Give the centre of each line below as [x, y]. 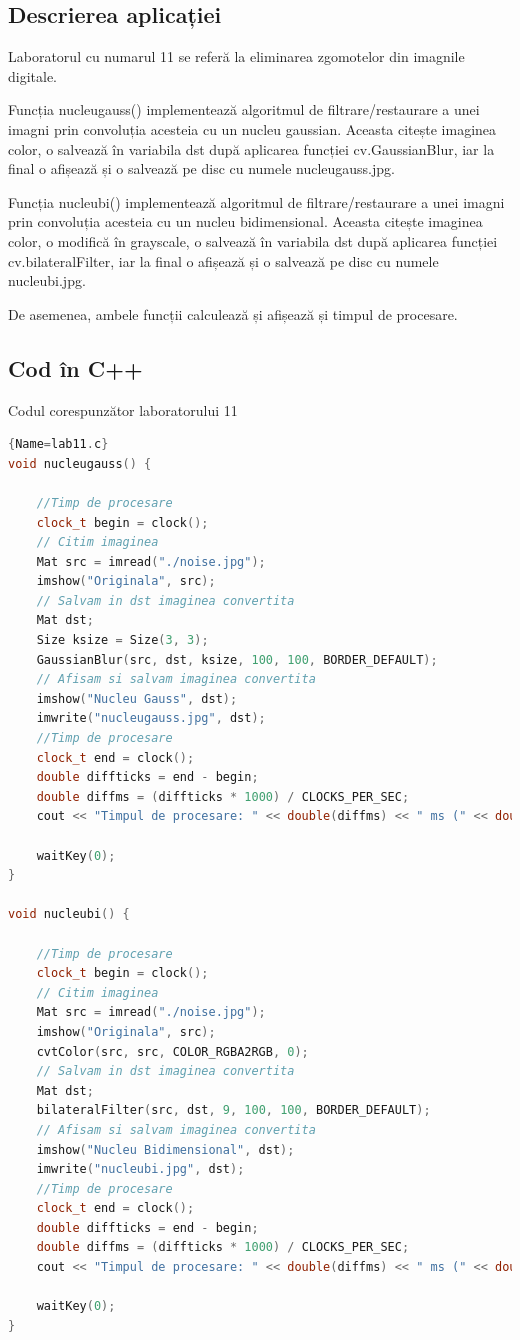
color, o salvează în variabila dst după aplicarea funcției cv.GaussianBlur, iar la [251, 148]
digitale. [33, 75]
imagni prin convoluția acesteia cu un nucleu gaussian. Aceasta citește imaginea [252, 128]
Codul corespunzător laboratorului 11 [123, 409]
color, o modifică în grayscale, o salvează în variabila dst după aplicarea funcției [253, 240]
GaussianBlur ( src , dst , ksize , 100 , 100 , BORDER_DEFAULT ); [237, 659]
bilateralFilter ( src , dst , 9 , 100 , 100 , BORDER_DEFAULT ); [233, 1110]
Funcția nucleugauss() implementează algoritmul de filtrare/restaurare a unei [244, 109]
